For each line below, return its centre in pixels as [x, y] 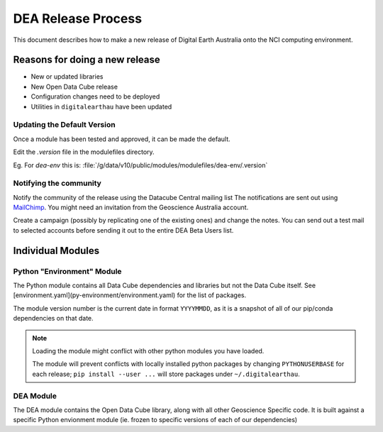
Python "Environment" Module [67, 271]
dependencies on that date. [53, 319]
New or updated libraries [67, 77]
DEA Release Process [77, 18]
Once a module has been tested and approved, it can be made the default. [122, 139]
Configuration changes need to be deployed [95, 96]
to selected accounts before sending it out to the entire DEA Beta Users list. [123, 230]
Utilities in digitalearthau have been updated [101, 106]
